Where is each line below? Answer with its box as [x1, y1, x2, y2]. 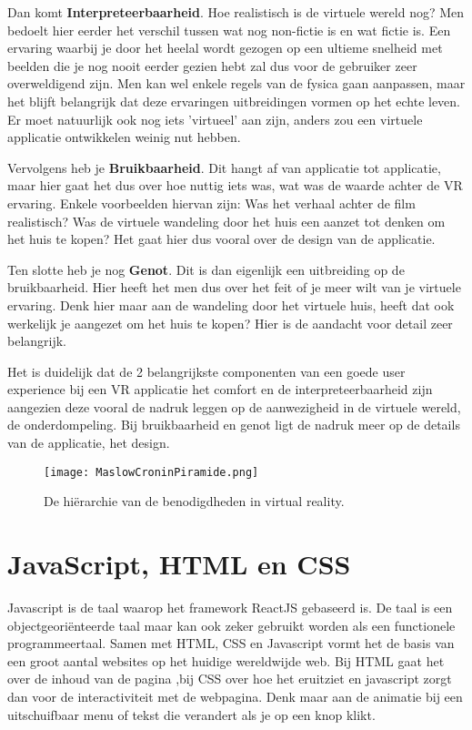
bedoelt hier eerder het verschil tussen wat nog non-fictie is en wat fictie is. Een [7, 20, 451, 39]
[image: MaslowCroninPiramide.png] [44, 465, 259, 479]
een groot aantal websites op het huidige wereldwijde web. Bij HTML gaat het [7, 651, 445, 670]
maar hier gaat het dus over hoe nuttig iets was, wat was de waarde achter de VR [7, 176, 463, 195]
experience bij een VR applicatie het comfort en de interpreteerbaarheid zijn [7, 380, 433, 399]
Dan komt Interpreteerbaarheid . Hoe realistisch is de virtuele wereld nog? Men [7, 3, 465, 21]
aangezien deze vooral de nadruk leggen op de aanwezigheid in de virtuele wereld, [7, 397, 461, 416]
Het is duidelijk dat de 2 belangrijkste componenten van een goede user [7, 361, 406, 380]
